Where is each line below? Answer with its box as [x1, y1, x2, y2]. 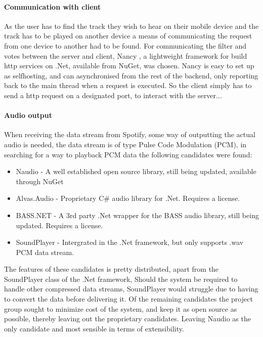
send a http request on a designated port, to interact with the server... [4, 90, 222, 100]
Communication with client [4, 1, 101, 12]
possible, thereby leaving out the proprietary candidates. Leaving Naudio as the [4, 313, 251, 324]
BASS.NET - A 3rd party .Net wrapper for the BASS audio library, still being [16, 209, 259, 220]
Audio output [4, 110, 52, 120]
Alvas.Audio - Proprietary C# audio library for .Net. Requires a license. [16, 193, 240, 203]
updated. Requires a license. [16, 220, 103, 230]
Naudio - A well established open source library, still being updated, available [16, 166, 256, 177]
